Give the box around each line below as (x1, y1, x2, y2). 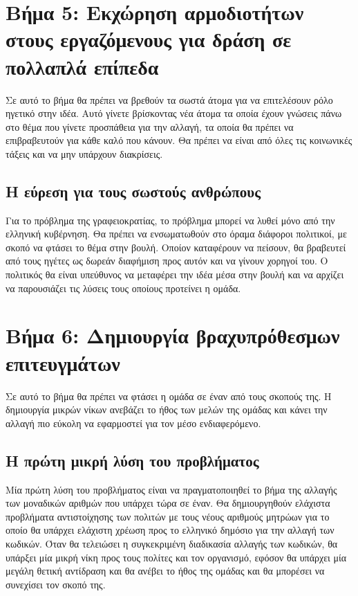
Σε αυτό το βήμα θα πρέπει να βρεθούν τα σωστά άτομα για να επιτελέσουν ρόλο (6, 92, 333, 107)
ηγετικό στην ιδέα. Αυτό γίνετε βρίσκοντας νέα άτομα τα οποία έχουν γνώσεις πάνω (6, 106, 342, 120)
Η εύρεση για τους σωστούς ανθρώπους (6, 180, 261, 201)
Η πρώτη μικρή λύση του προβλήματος (6, 449, 259, 471)
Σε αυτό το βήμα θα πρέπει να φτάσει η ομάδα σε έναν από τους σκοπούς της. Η (6, 388, 332, 403)
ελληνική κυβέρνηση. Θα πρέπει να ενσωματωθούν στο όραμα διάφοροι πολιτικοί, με (6, 226, 347, 241)
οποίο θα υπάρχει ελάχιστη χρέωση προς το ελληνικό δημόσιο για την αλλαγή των (6, 523, 335, 537)
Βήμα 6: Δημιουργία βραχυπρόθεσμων (6, 321, 340, 350)
